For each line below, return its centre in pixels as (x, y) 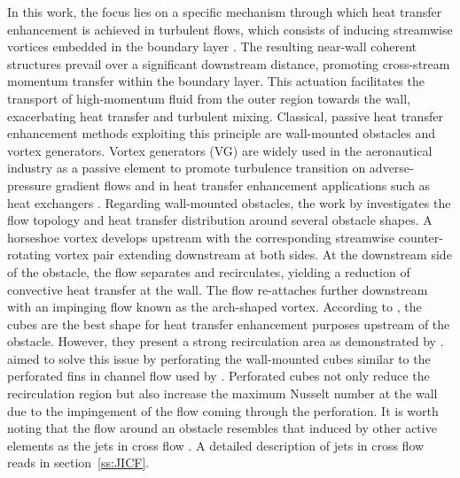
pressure (30, 185)
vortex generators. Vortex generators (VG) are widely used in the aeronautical (220, 150)
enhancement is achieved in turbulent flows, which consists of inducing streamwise (230, 29)
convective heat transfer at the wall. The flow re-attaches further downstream (218, 289)
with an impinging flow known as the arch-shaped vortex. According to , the (214, 307)
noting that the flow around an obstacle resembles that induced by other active (222, 428)
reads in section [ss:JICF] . (78, 463)
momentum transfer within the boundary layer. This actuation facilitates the (216, 81)
